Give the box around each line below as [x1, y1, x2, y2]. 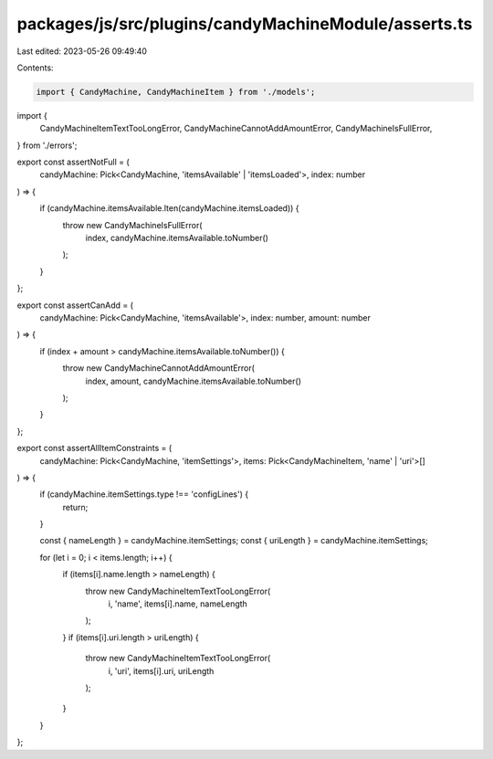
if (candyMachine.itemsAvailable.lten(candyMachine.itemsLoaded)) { [39, 203, 300, 214]
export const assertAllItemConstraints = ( [16, 443, 173, 454]
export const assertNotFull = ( [16, 156, 130, 168]
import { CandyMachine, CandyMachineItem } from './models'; [36, 87, 316, 97]
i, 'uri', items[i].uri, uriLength [108, 665, 215, 676]
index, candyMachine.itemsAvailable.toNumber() [85, 233, 269, 244]
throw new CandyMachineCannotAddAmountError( [62, 363, 256, 374]
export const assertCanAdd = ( [16, 300, 134, 311]
